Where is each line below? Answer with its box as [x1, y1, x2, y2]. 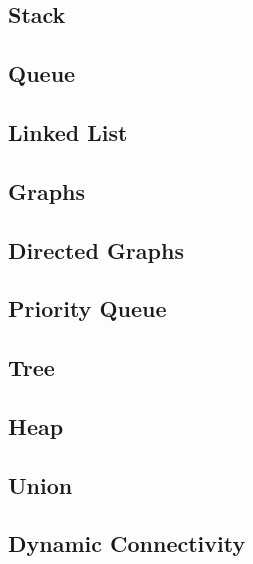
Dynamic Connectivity [8, 528, 246, 559]
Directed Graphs [8, 234, 184, 265]
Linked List [8, 116, 128, 147]
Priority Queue [8, 293, 167, 324]
